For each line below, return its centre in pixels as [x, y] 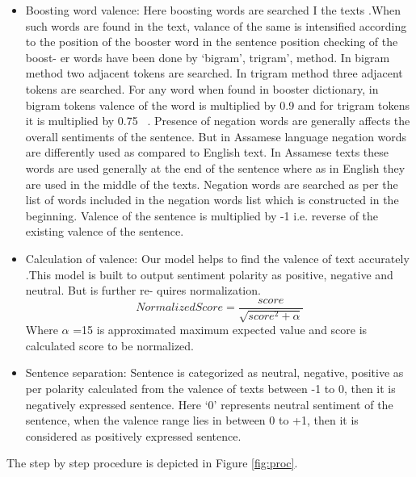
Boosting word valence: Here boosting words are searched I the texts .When [213, 10]
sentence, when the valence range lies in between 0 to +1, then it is [192, 420]
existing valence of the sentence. [105, 231]
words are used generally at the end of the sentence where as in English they [215, 167]
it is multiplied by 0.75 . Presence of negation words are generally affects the [218, 121]
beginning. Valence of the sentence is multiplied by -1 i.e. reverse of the [202, 215]
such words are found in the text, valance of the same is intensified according [216, 25]
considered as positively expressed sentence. [133, 435]
